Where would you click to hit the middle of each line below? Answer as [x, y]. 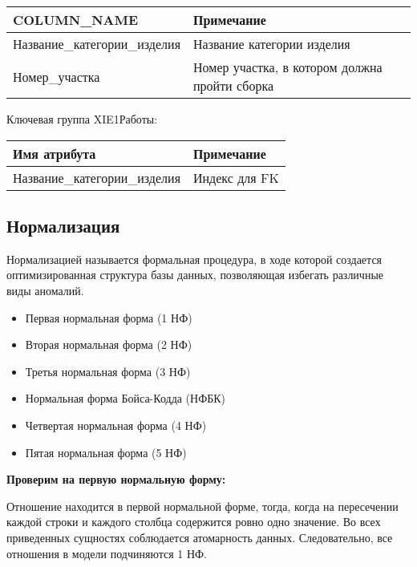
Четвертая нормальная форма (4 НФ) [116, 425]
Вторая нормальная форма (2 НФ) [109, 344]
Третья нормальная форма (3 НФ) [108, 371]
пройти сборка [234, 85]
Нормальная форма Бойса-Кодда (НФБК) [126, 398]
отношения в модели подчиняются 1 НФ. [107, 553]
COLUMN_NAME [76, 20]
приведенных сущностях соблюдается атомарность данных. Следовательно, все [200, 537]
